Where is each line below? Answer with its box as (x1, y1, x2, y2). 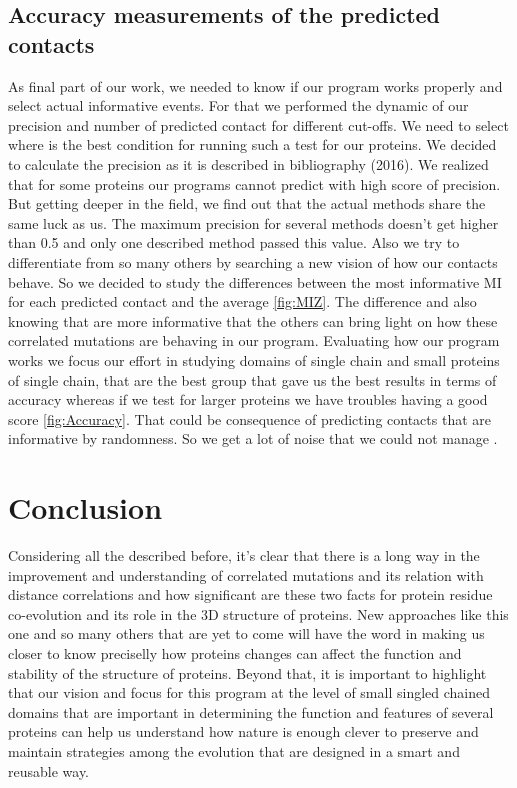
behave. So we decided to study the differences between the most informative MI (8, 271, 502, 292)
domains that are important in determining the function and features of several (8, 701, 494, 722)
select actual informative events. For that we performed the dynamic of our (8, 95, 469, 116)
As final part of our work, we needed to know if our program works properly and (8, 75, 503, 96)
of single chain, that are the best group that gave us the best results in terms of (8, 369, 497, 390)
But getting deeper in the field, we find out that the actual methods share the (8, 193, 486, 214)
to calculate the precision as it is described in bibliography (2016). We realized (8, 153, 489, 174)
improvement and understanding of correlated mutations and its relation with (8, 564, 484, 585)
